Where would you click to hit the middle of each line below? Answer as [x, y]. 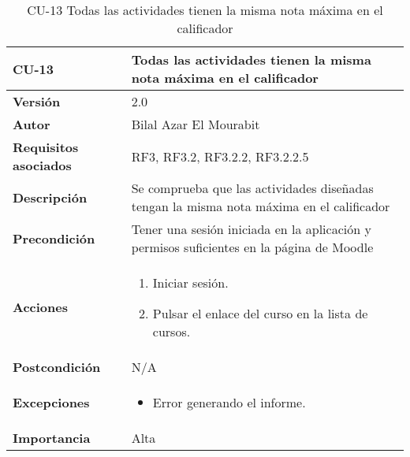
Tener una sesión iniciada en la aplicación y [251, 229]
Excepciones [51, 402]
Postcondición [57, 367]
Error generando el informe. [229, 402]
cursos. [171, 331]
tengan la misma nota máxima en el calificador [261, 206]
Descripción [50, 197]
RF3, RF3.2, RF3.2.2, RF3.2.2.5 [220, 156]
